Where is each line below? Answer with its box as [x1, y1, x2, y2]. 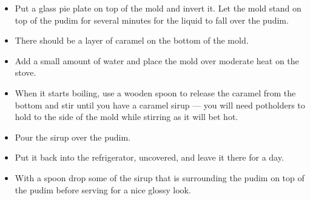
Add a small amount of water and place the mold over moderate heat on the [15, 54, 299, 67]
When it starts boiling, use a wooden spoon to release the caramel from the [15, 86, 296, 99]
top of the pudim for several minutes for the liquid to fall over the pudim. [15, 13, 289, 26]
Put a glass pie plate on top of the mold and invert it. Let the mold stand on [15, 2, 302, 14]
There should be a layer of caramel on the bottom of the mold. [15, 34, 249, 47]
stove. [15, 66, 36, 79]
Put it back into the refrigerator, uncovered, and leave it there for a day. [15, 151, 284, 164]
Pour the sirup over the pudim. [15, 130, 130, 143]
